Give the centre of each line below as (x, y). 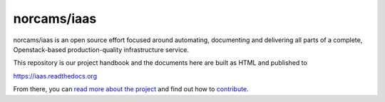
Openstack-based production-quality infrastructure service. (101, 49)
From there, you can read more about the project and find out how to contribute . (131, 89)
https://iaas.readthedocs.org (55, 76)
